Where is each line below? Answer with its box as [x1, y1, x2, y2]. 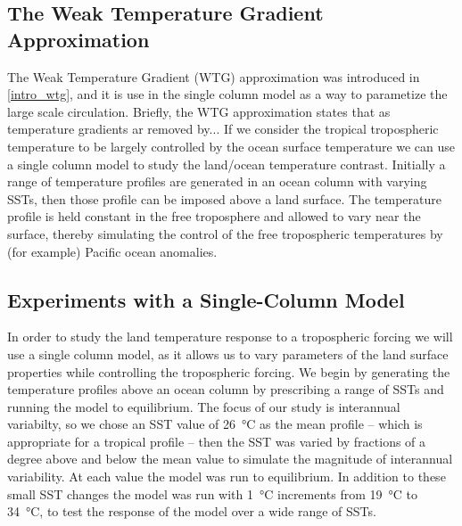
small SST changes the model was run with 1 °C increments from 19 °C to [7, 484, 418, 503]
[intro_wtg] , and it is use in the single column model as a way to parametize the [7, 85, 448, 103]
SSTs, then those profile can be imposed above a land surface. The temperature [7, 189, 441, 208]
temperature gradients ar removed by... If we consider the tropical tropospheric [7, 119, 439, 138]
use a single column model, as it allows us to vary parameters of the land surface [7, 344, 449, 363]
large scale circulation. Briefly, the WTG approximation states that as [7, 102, 391, 120]
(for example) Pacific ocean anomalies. [7, 242, 218, 260]
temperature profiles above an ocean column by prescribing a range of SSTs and [7, 380, 444, 399]
